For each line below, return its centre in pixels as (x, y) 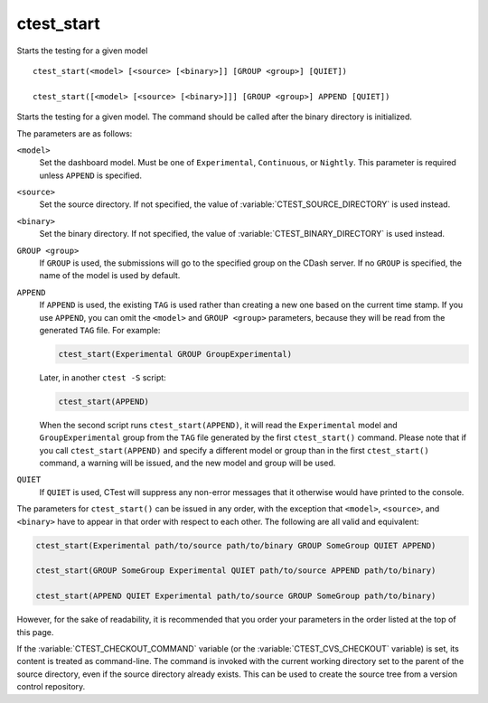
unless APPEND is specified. (90, 175)
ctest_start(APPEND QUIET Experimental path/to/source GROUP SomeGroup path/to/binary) (236, 596)
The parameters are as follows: (75, 133)
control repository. (51, 687)
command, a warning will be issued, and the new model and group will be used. (188, 463)
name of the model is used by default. (110, 276)
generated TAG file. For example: (100, 330)
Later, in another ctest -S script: (103, 377)
